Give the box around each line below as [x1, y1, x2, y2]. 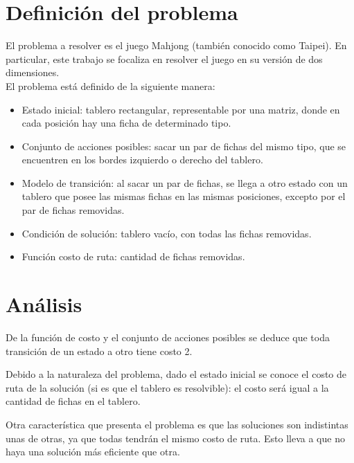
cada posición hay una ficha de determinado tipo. [21, 116, 231, 130]
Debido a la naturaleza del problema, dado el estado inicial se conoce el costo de [6, 367, 347, 381]
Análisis [6, 290, 82, 318]
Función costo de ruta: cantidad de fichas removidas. [21, 249, 245, 264]
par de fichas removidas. [21, 203, 125, 217]
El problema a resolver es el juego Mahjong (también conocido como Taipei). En [6, 38, 347, 53]
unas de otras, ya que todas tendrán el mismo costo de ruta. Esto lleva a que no [6, 430, 345, 445]
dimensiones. [6, 65, 60, 80]
